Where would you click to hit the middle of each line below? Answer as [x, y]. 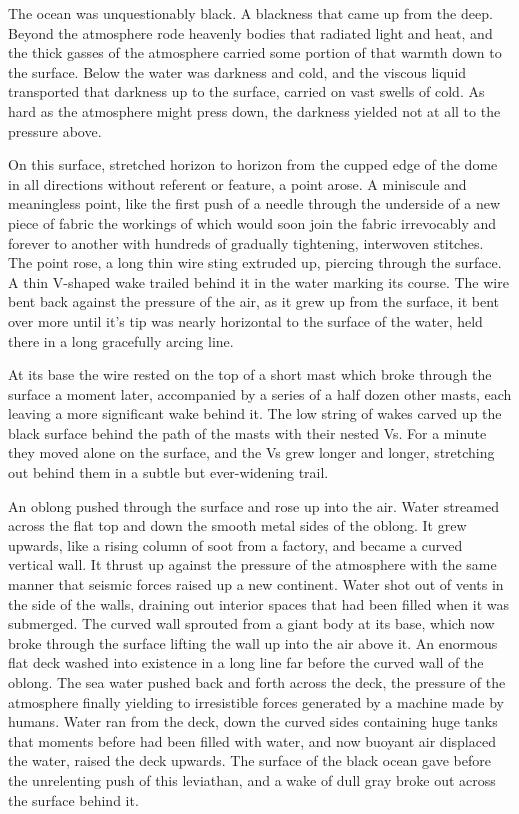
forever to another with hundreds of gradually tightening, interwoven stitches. [246, 242]
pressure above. [55, 130]
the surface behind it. [73, 799]
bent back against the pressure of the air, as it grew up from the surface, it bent [253, 301]
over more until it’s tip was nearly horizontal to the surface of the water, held [245, 320]
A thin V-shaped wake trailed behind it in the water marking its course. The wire [258, 281]
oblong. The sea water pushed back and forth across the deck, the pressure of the [257, 682]
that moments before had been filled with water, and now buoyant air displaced [252, 740]
